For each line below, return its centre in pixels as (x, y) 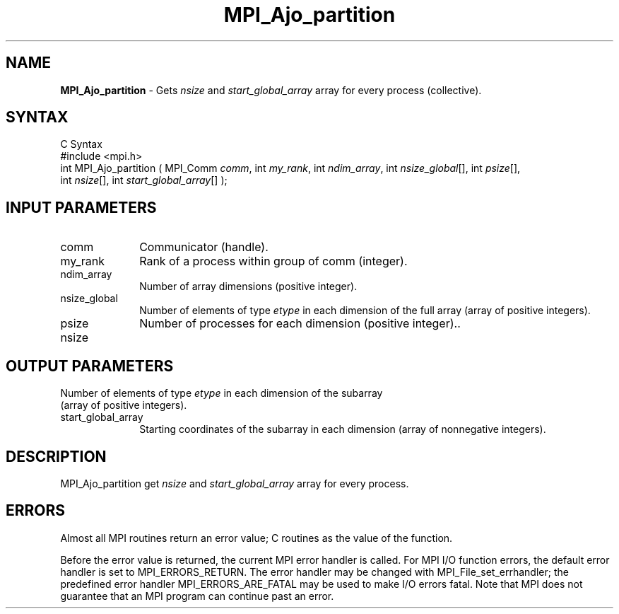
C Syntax (81, 144)
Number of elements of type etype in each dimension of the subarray (222, 393)
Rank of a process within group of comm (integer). (273, 261)
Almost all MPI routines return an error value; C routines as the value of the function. (257, 538)
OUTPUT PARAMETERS (90, 366)
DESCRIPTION (56, 456)
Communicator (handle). (204, 247)
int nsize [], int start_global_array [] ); (144, 180)
